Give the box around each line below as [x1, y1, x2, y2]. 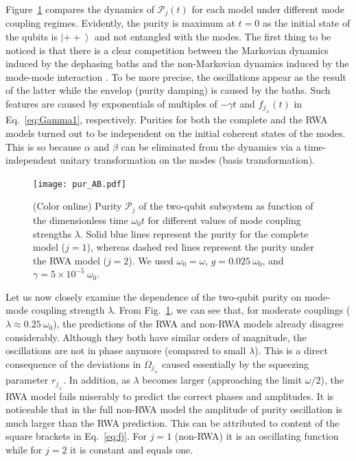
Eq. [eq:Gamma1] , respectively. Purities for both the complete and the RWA [5, 112, 328, 127]
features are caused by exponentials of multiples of [5, 97, 217, 111]
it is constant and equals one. [70, 443, 193, 457]
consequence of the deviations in [5, 356, 141, 371]
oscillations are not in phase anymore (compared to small [5, 343, 246, 358]
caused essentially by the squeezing [162, 356, 309, 371]
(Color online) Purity [33, 199, 122, 213]
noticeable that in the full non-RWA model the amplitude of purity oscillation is [5, 402, 342, 416]
